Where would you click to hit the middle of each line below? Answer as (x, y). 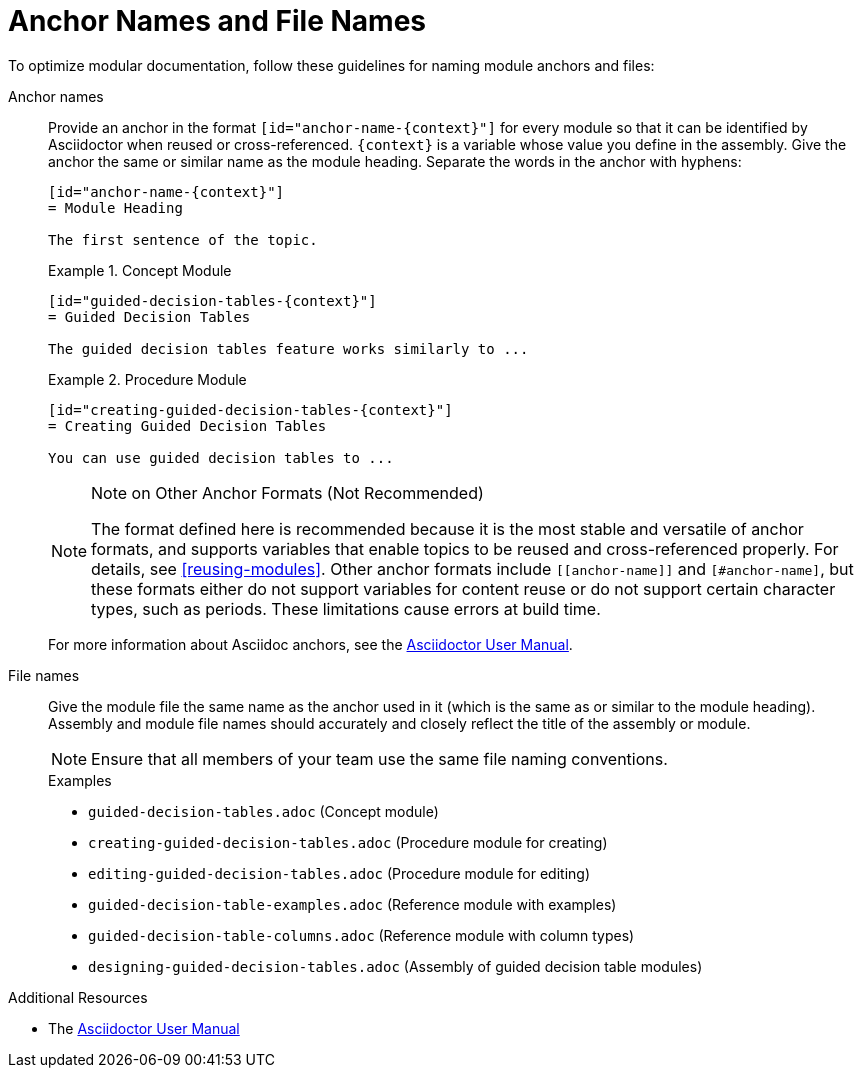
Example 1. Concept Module (140, 270)
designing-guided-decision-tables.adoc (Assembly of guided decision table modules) (395, 966)
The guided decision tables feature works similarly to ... (288, 348)
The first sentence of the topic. (183, 239)
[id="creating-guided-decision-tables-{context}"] (250, 409)
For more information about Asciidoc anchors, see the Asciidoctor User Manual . (310, 644)
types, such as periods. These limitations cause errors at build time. (346, 608)
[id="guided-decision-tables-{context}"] (212, 300)
